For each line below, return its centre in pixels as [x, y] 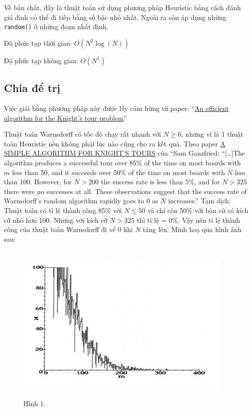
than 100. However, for [38, 182]
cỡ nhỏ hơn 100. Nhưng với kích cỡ [56, 220]
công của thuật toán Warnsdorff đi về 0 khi [69, 229]
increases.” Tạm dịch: [199, 201]
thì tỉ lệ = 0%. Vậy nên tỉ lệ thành [188, 220]
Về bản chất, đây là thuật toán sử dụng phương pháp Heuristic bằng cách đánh [123, 7]
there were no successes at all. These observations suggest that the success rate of [126, 191]
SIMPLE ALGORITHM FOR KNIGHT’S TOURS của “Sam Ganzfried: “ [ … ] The [125, 153]
